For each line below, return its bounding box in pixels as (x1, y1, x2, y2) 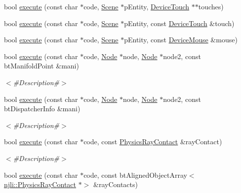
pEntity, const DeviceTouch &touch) (124, 18, 235, 28)
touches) (198, 1, 224, 11)
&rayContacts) (93, 179, 138, 190)
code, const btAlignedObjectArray (83, 169, 187, 180)
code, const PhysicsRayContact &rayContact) (83, 136, 222, 147)
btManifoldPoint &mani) (4, 61, 79, 71)
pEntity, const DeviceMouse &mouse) (124, 34, 238, 45)
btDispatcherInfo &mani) (4, 103, 80, 114)
